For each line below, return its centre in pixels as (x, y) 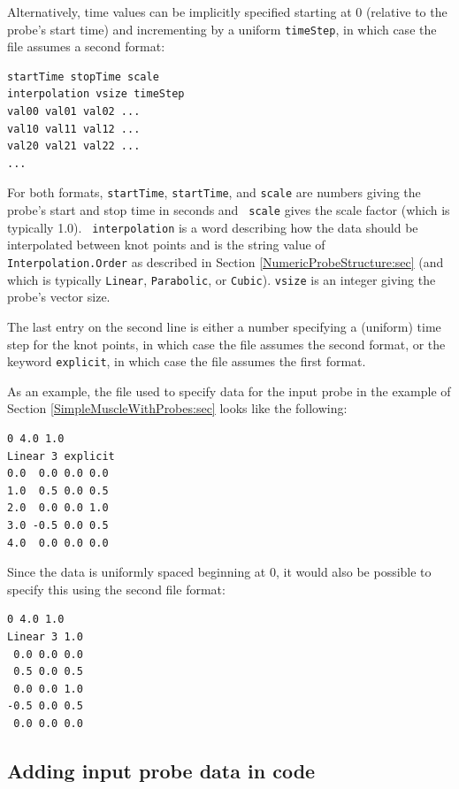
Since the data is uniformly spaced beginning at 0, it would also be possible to (219, 572)
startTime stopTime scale (83, 77)
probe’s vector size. (59, 297)
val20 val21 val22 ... (74, 146)
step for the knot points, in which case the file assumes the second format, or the (226, 344)
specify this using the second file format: (116, 589)
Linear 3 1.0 (45, 636)
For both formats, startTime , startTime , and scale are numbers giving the (214, 192)
